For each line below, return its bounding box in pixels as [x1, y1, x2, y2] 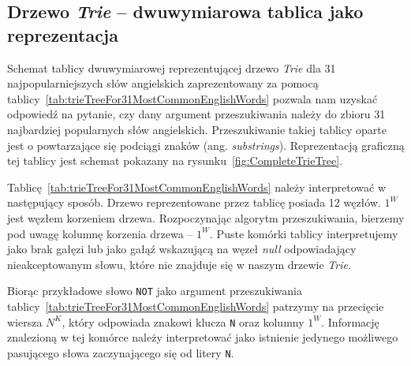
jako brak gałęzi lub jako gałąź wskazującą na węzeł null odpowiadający [7, 241, 357, 257]
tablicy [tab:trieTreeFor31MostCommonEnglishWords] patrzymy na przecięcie [7, 297, 384, 314]
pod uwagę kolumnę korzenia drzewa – [7, 225, 193, 241]
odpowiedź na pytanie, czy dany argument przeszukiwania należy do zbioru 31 [7, 106, 386, 122]
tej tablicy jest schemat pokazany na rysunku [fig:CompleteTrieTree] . [7, 152, 343, 169]
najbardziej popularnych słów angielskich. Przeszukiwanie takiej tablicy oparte [7, 121, 387, 137]
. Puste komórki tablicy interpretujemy [210, 225, 398, 241]
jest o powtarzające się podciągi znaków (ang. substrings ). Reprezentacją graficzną [7, 136, 405, 153]
